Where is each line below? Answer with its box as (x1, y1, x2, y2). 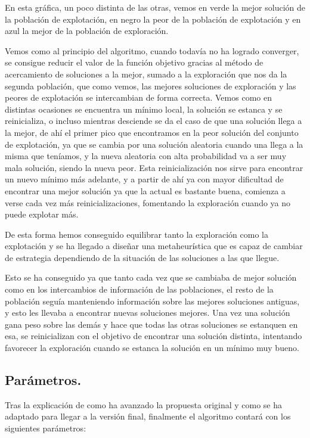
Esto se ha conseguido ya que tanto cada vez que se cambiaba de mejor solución (5, 271, 297, 284)
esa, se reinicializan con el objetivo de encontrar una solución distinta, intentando (5, 330, 302, 342)
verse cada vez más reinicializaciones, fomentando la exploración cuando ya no (5, 196, 291, 209)
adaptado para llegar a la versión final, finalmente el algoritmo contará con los (5, 410, 291, 423)
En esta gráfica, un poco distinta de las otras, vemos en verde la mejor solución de (5, 1, 305, 13)
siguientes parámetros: (5, 422, 86, 434)
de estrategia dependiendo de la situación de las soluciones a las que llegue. (5, 251, 280, 263)
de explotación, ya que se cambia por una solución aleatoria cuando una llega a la (5, 138, 303, 150)
